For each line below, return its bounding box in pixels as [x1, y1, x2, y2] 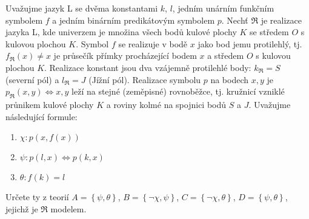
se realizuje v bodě [118, 37, 188, 50]
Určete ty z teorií [5, 190, 69, 203]
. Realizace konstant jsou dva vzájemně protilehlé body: [44, 61, 251, 73]
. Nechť [221, 13, 248, 26]
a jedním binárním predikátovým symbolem [52, 13, 215, 26]
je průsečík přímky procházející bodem [53, 49, 197, 62]
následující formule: [5, 110, 78, 123]
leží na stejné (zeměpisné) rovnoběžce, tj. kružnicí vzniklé [71, 85, 285, 98]
